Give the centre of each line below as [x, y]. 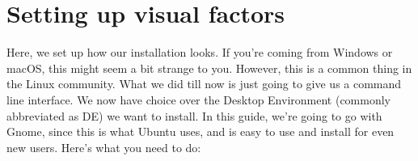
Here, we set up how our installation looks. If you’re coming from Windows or [200, 52]
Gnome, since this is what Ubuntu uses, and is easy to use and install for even [201, 131]
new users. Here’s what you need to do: [104, 147]
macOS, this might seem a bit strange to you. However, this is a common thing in [209, 68]
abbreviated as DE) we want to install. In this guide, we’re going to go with [194, 115]
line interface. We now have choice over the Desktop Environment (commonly [198, 99]
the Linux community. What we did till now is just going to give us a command [204, 84]
